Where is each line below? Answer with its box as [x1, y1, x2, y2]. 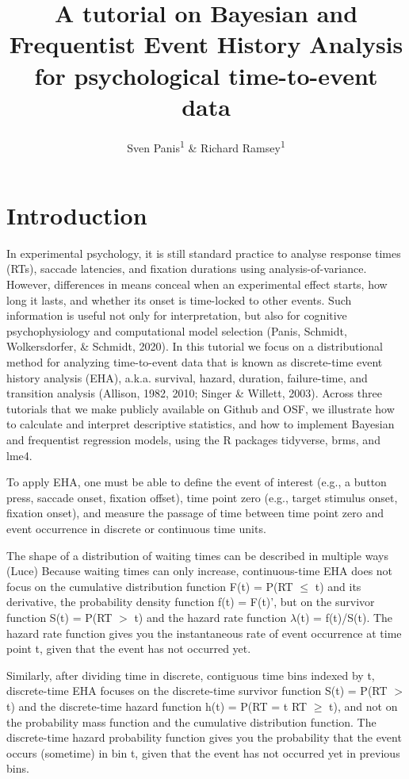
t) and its [315, 578, 361, 594]
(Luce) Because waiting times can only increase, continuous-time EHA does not [6, 562, 393, 579]
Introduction [6, 198, 147, 231]
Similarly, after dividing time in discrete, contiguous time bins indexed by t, [6, 666, 375, 683]
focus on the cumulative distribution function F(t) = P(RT [6, 578, 293, 594]
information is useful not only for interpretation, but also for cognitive [6, 307, 347, 324]
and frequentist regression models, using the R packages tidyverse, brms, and [6, 432, 380, 447]
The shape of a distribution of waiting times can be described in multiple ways [6, 547, 388, 563]
